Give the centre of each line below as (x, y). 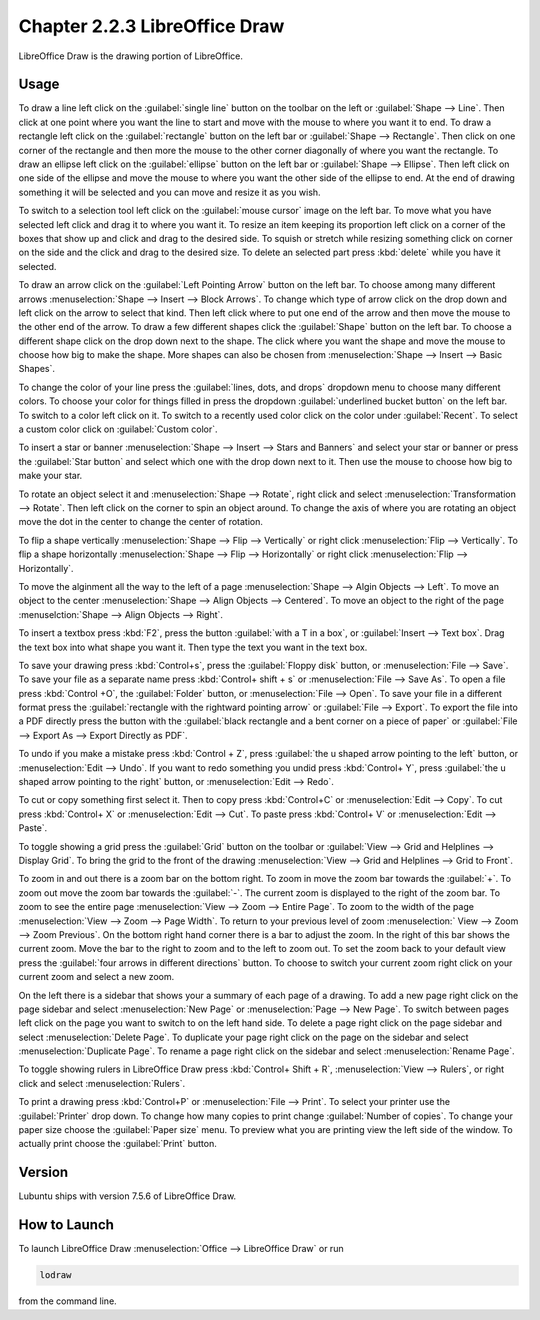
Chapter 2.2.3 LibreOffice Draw (151, 26)
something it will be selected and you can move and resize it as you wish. (169, 192)
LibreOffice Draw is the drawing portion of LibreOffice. (131, 56)
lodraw (55, 1275)
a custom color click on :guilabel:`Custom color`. (118, 429)
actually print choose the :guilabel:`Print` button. (117, 1144)
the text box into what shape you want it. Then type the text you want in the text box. (193, 647)
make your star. (50, 476)
